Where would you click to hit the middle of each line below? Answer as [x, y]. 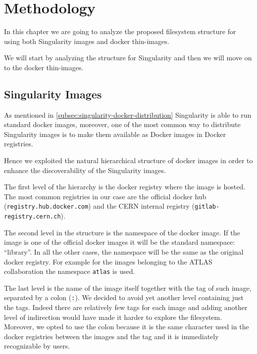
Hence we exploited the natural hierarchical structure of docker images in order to [128, 160]
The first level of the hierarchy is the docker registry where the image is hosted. [125, 187]
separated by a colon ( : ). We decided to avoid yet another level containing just [124, 297]
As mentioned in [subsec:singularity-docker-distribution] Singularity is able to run [128, 114]
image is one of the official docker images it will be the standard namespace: [120, 242]
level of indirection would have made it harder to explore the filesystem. [113, 317]
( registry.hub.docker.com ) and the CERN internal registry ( [99, 206]
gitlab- [207, 207]
